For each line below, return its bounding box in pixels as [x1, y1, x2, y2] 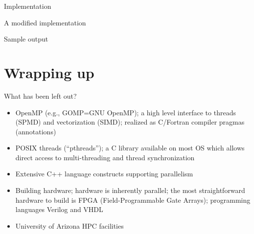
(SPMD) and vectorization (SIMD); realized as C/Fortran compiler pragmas [15, 117, 245, 127]
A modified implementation [4, 17, 86, 27]
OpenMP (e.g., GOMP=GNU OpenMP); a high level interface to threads [15, 107, 236, 117]
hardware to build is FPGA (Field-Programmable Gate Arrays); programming [15, 194, 251, 205]
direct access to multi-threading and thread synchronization [15, 152, 195, 162]
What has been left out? [4, 90, 77, 101]
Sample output [4, 34, 48, 44]
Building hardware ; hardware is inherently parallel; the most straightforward [15, 185, 245, 195]
